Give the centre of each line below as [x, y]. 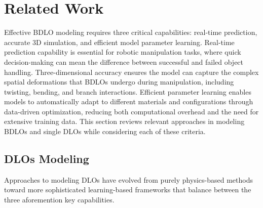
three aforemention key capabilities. [59, 200]
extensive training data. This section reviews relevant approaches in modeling [124, 121]
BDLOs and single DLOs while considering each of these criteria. [105, 131]
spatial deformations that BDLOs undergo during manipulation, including [119, 82]
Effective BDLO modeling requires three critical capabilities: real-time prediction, [131, 32]
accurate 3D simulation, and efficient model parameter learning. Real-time [119, 42]
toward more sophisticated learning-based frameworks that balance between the [128, 190]
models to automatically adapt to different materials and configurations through [129, 101]
